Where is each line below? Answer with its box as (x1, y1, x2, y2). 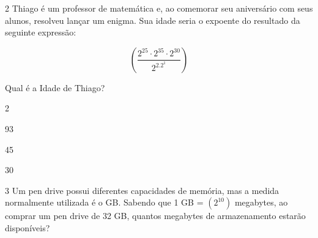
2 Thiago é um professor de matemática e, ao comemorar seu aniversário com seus (5, 2, 313, 14)
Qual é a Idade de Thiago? (5, 81, 105, 94)
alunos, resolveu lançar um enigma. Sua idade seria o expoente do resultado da (5, 13, 300, 26)
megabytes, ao (234, 196, 288, 209)
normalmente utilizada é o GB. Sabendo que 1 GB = (5, 196, 204, 209)
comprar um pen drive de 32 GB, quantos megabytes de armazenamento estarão (5, 209, 306, 222)
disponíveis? (5, 221, 50, 234)
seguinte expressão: (5, 26, 76, 39)
